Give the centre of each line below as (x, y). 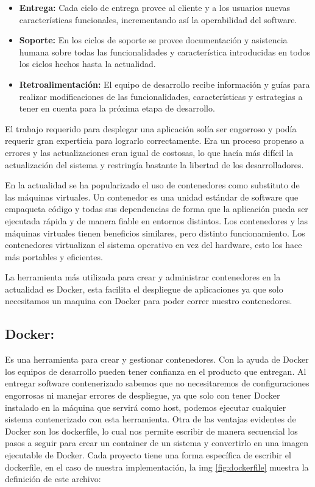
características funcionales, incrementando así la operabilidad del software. (158, 19)
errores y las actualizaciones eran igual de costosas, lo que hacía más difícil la (149, 152)
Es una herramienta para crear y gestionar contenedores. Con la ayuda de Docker (157, 359)
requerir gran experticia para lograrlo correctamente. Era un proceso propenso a (154, 140)
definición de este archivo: (53, 479)
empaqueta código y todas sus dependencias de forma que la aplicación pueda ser (157, 209)
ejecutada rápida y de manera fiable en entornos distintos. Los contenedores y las (157, 220)
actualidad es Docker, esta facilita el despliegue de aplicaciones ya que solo (144, 289)
